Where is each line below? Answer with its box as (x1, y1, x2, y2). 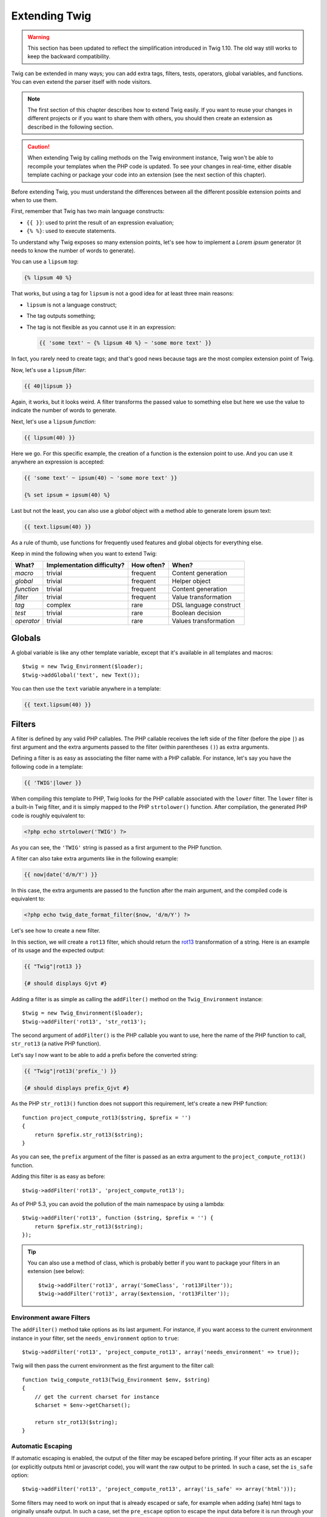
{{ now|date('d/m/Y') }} (24, 871, 98, 878)
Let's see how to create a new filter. (11, 927, 101, 934)
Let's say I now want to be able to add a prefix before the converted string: (11, 1051, 198, 1058)
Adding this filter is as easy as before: (11, 1173, 106, 1180)
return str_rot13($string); (34, 1419, 118, 1425)
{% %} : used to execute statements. (26, 228, 116, 235)
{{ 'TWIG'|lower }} (24, 779, 82, 786)
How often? (131, 561, 166, 570)
